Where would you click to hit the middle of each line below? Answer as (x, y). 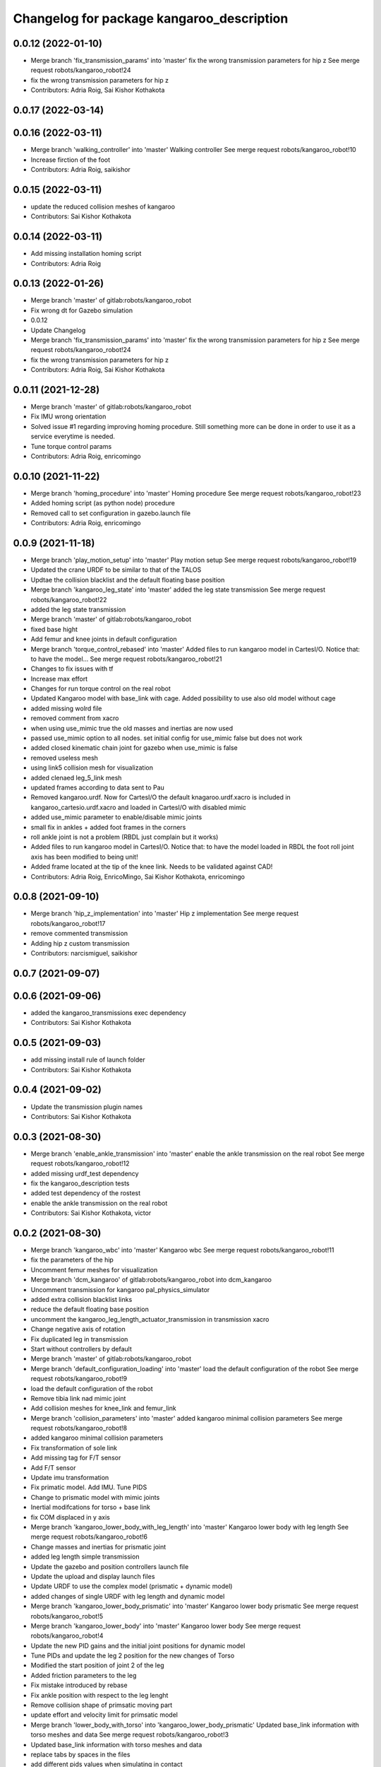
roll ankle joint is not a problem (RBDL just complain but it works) (125, 837)
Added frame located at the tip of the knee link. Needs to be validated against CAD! (152, 867)
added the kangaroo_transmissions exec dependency (108, 1012)
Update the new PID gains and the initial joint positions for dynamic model (138, 1645)
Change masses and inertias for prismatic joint (98, 1546)
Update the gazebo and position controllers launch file (110, 1566)
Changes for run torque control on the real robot (101, 688)
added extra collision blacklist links (81, 1299)
